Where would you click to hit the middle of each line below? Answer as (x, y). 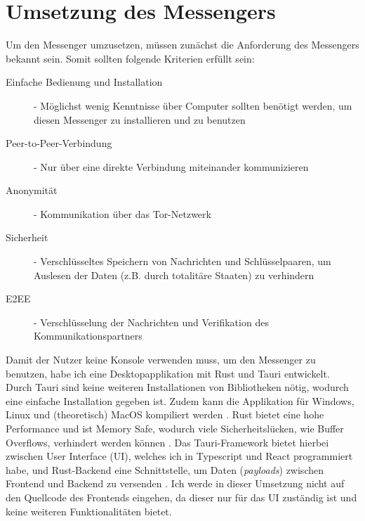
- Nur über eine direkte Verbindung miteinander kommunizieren (171, 166)
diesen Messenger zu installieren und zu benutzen (140, 119)
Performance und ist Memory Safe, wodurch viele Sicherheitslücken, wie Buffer (175, 428)
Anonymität (32, 190)
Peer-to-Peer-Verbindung (59, 143)
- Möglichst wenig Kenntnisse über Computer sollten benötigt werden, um (193, 105)
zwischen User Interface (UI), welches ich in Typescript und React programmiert (179, 456)
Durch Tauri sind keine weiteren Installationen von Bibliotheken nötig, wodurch (177, 387)
